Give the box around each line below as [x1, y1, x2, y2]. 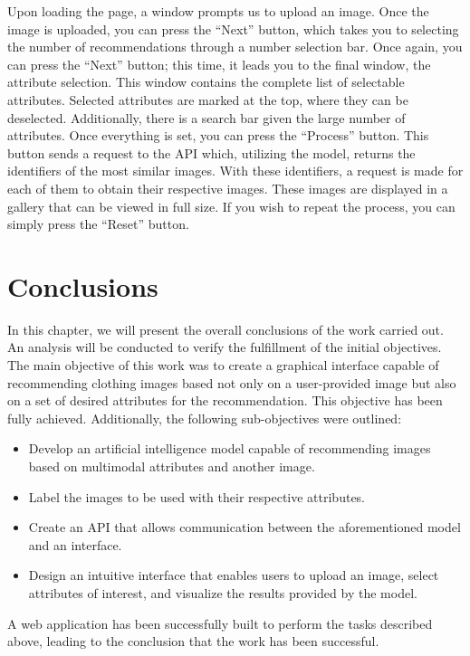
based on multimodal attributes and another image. [28, 457, 315, 475]
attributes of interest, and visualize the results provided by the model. [28, 583, 417, 602]
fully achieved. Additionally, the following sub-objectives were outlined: [7, 408, 402, 427]
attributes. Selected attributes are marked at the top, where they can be [7, 90, 408, 109]
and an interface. [28, 535, 122, 554]
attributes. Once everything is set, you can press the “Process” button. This [7, 126, 429, 145]
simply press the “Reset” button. [7, 214, 189, 233]
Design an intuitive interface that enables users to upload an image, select [28, 566, 439, 585]
